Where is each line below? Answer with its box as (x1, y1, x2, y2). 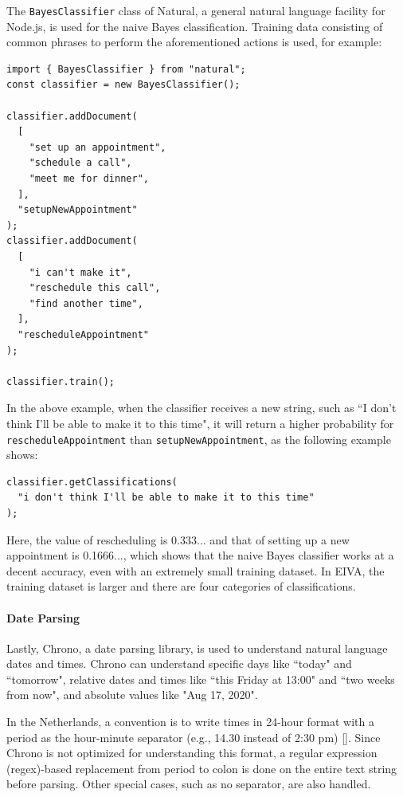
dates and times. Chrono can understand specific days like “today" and (6, 655, 352, 672)
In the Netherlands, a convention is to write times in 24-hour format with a (6, 713, 374, 730)
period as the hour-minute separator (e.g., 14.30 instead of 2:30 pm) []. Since (6, 728, 381, 745)
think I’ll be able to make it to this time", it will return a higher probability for (6, 414, 394, 431)
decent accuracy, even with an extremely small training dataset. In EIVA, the (6, 562, 385, 579)
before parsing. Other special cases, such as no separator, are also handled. (6, 775, 371, 792)
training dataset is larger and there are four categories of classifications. (6, 578, 356, 595)
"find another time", (29, 297, 143, 309)
